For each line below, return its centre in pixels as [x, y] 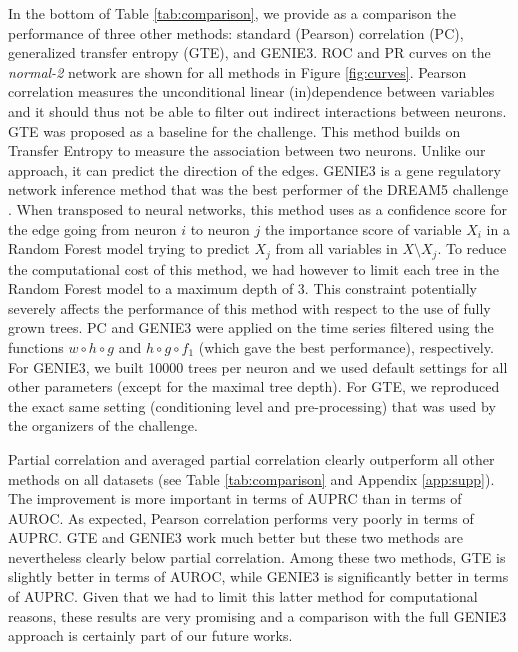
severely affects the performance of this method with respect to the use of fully [249, 307]
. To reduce [472, 248]
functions [36, 346]
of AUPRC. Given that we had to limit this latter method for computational [243, 596]
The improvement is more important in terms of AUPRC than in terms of [235, 498]
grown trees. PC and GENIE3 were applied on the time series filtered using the [251, 327]
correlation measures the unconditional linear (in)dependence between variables [251, 91]
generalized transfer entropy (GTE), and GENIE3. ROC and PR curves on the [249, 52]
